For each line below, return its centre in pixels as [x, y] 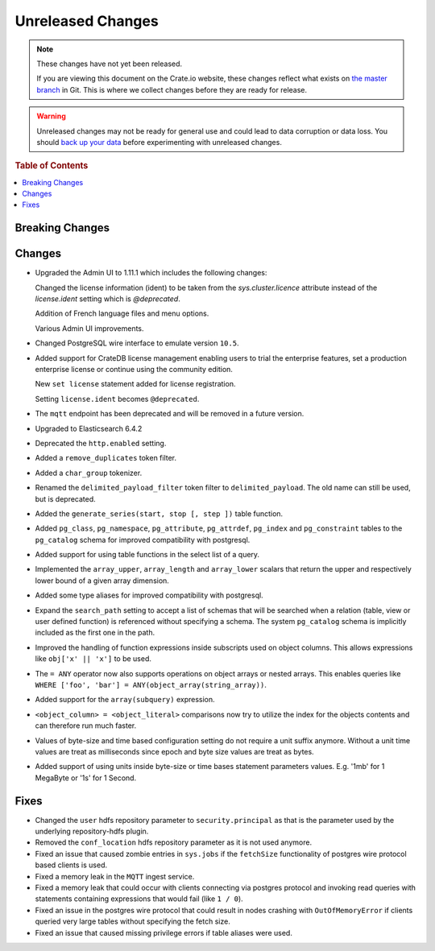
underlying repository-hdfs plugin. [92, 831]
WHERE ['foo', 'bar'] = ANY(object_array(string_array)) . [151, 684]
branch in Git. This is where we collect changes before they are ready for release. [172, 89]
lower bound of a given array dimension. [102, 581]
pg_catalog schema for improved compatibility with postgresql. [143, 540]
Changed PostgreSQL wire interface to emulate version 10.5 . [137, 343]
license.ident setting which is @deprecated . [108, 299]
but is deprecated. [65, 498]
